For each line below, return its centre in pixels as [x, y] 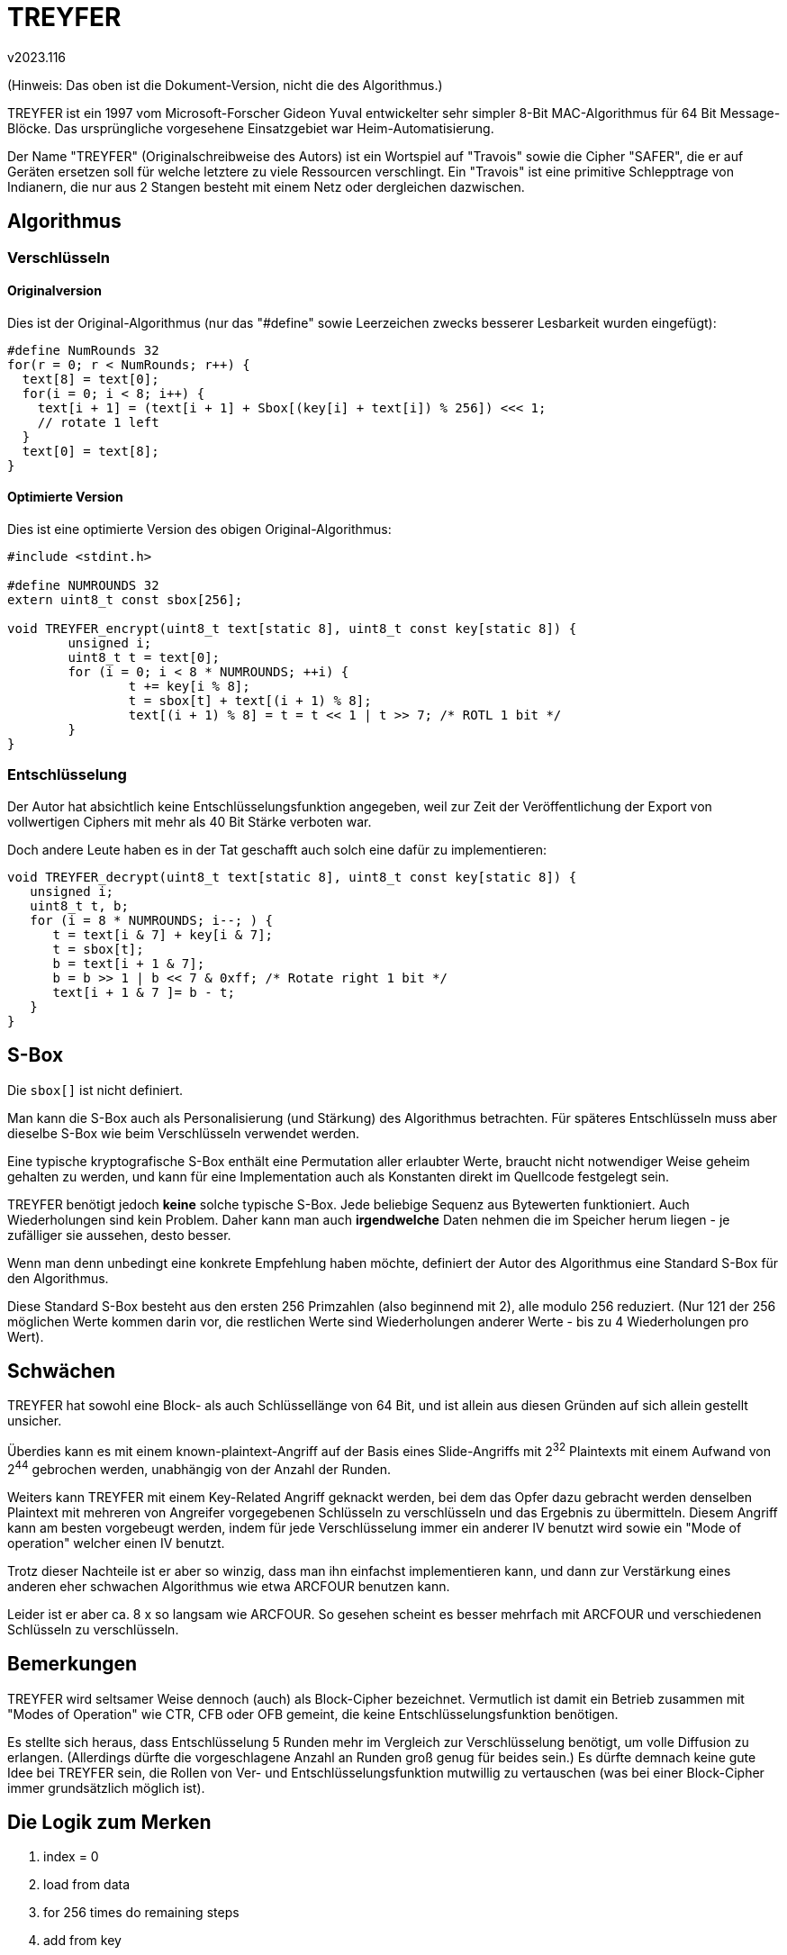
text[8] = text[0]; [90, 379]
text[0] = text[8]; [90, 451]
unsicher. [35, 1421]
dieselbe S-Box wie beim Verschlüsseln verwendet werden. [183, 1133]
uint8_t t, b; [79, 905]
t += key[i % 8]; [189, 687]
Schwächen [62, 1371]
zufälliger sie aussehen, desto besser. [119, 1235]
